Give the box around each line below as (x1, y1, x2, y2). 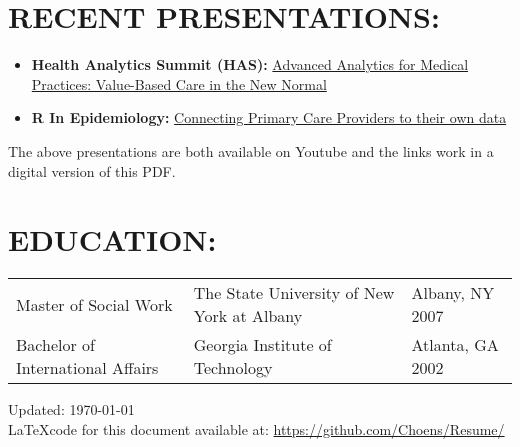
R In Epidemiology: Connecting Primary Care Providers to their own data (31, 107, 507, 128)
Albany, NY (411, 281, 495, 305)
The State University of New (193, 281, 395, 305)
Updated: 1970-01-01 (8, 399, 135, 420)
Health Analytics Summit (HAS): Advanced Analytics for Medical (31, 54, 469, 75)
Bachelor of (16, 333, 95, 357)
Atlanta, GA (411, 333, 499, 357)
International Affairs (16, 356, 159, 380)
